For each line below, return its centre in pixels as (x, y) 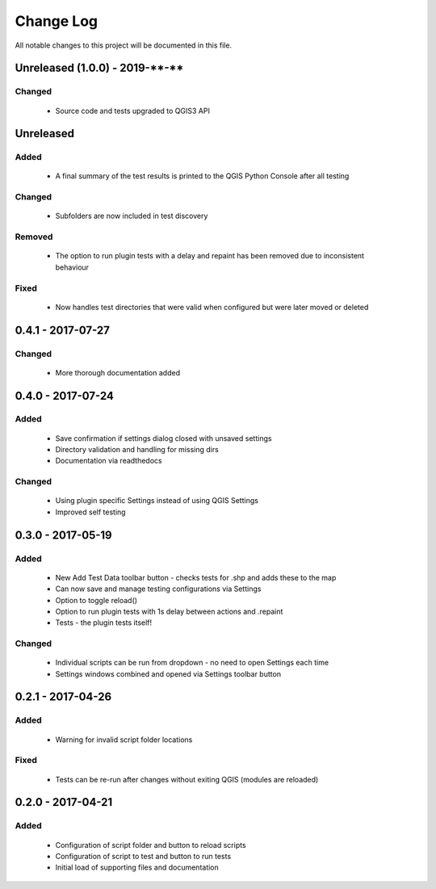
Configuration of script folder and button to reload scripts (151, 845)
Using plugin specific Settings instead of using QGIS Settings (157, 501)
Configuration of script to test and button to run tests (143, 856)
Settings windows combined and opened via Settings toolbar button (168, 673)
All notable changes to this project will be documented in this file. (124, 45)
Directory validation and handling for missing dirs (137, 450)
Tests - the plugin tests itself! (104, 623)
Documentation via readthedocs (109, 461)
